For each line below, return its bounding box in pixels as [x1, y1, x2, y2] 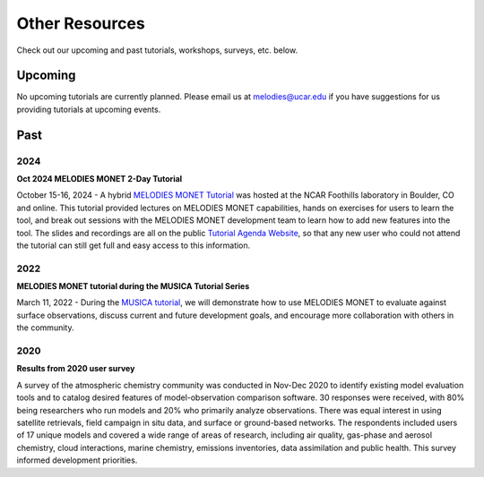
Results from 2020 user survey [16, 363, 135, 374]
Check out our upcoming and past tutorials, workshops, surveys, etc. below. [16, 45, 298, 55]
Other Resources [16, 13, 145, 33]
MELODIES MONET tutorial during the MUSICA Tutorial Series [16, 281, 250, 292]
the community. [16, 322, 74, 333]
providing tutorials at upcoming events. [16, 104, 161, 115]
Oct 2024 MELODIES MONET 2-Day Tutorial [16, 174, 183, 183]
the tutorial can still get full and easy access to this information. [16, 240, 251, 251]
